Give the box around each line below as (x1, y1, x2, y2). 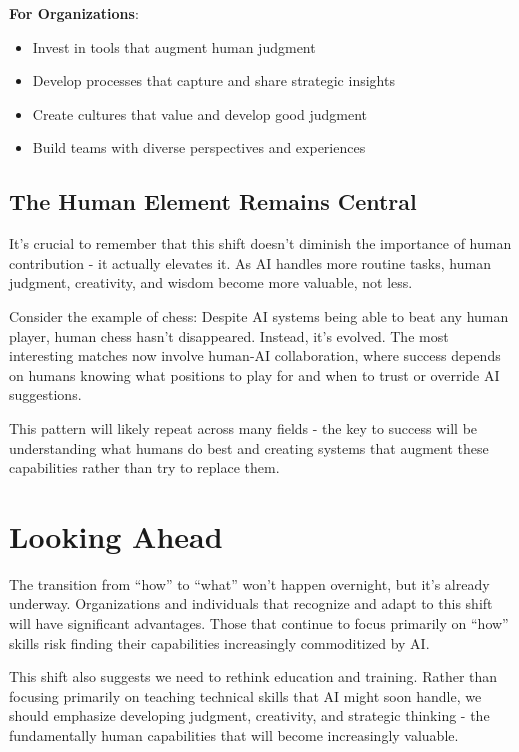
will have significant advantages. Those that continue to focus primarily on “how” (9, 613, 509, 634)
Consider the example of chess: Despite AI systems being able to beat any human (9, 305, 509, 326)
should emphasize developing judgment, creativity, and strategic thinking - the (9, 705, 490, 726)
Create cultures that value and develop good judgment (32, 103, 368, 124)
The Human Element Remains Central (9, 186, 417, 217)
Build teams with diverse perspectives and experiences (32, 137, 366, 158)
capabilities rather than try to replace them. (9, 457, 280, 478)
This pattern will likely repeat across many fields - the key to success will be (9, 417, 478, 438)
